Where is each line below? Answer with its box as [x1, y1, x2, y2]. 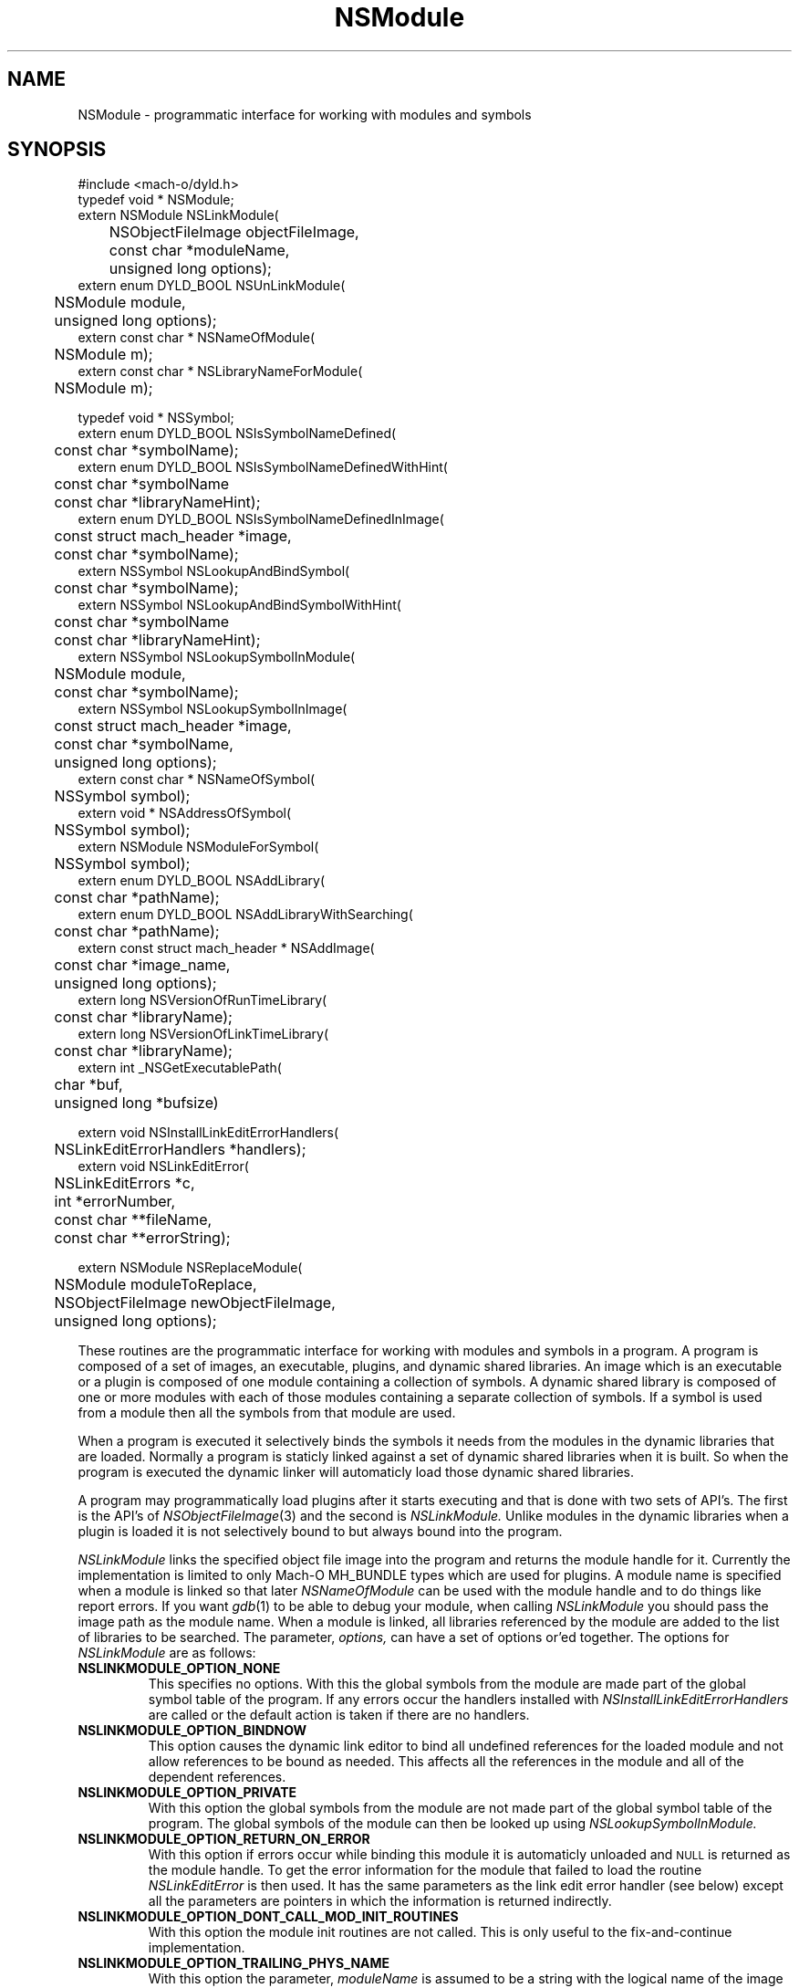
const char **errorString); [54, 1229, 231, 1248]
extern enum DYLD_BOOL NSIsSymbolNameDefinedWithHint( [78, 459, 448, 476]
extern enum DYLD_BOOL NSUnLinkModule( [78, 277, 346, 294]
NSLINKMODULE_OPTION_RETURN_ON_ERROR [78, 1831, 370, 1847]
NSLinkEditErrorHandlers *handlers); [54, 1140, 306, 1159]
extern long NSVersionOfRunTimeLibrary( [78, 992, 327, 1009]
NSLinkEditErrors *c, [54, 1174, 195, 1193]
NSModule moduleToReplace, [54, 1275, 257, 1294]
